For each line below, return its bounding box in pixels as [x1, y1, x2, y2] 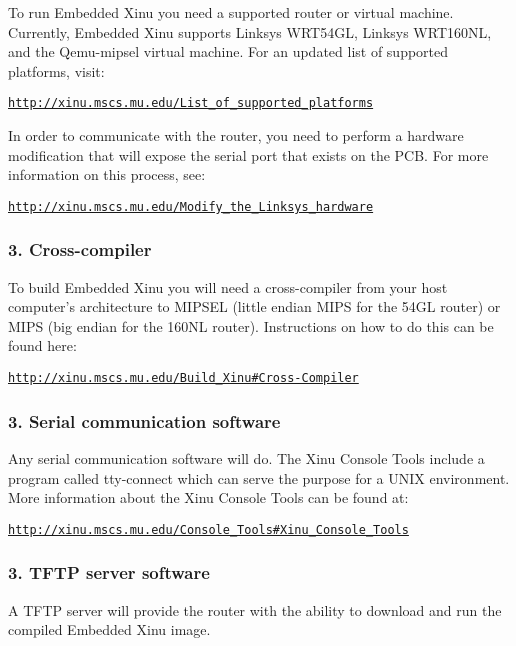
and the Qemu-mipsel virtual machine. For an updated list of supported [8, 41, 449, 62]
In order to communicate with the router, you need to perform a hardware [8, 125, 464, 146]
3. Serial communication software [8, 408, 281, 433]
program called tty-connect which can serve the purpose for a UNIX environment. [8, 467, 510, 488]
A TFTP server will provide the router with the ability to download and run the [8, 599, 502, 620]
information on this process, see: [8, 164, 206, 185]
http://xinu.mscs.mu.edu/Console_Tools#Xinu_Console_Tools [8, 522, 409, 537]
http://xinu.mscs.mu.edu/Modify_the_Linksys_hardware [8, 199, 374, 214]
